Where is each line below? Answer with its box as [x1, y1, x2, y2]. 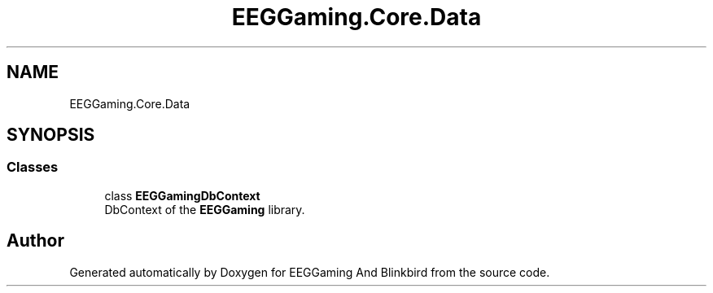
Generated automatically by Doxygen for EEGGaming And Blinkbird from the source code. [69, 265, 550, 279]
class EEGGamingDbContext [104, 188, 260, 203]
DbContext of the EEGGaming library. [104, 202, 305, 216]
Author [7, 230, 64, 251]
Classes [7, 159, 59, 176]
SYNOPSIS [7, 125, 95, 146]
